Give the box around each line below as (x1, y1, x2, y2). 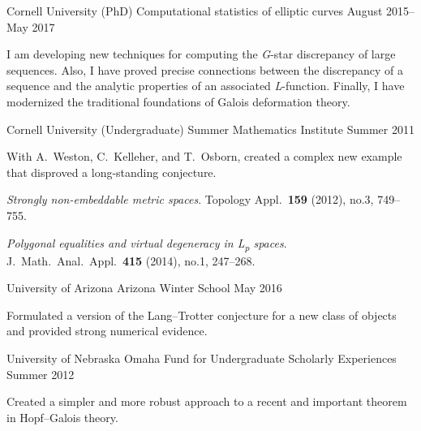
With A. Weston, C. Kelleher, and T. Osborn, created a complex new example (6, 148, 402, 165)
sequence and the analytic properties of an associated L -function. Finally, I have (6, 77, 405, 94)
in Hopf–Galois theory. (6, 408, 118, 425)
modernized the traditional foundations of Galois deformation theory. (6, 93, 350, 110)
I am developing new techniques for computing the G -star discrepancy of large (6, 45, 396, 62)
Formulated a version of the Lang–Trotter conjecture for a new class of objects (6, 306, 397, 323)
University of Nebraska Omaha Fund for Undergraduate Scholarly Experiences (6, 350, 397, 367)
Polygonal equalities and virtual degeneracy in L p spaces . (6, 234, 287, 253)
